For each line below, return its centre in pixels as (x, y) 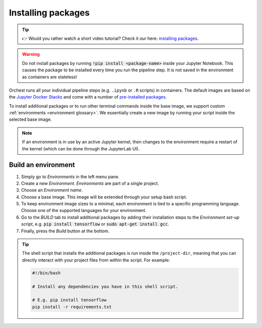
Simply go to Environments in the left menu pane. (70, 177)
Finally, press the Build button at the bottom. (65, 231)
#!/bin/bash (46, 273)
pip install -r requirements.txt (72, 307)
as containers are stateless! (49, 77)
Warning (31, 54)
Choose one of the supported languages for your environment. (84, 211)
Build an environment (42, 165)
